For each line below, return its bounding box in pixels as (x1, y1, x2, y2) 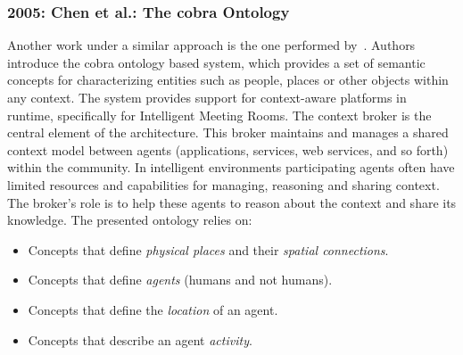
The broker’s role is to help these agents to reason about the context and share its (7, 193, 457, 211)
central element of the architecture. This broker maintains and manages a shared (7, 123, 449, 142)
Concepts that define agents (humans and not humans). (28, 270, 333, 289)
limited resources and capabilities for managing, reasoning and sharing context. (7, 175, 440, 194)
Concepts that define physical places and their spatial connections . (28, 240, 389, 259)
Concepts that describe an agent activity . (28, 330, 252, 349)
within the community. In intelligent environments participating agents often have (7, 158, 455, 177)
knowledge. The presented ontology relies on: (7, 211, 252, 229)
